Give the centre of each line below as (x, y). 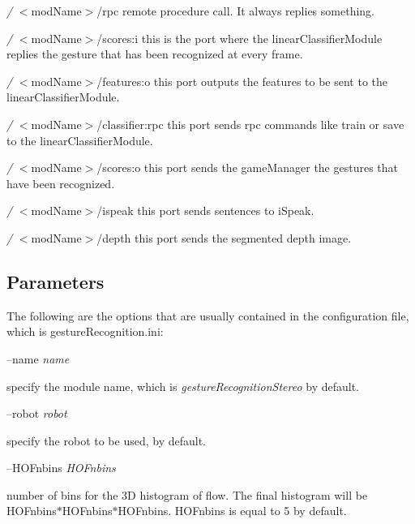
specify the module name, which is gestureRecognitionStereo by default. (183, 386)
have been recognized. (61, 183)
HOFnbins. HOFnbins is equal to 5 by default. (232, 511)
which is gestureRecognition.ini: (85, 331)
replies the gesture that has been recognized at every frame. (155, 54)
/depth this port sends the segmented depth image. (224, 237)
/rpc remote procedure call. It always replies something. (235, 11)
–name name (38, 358)
